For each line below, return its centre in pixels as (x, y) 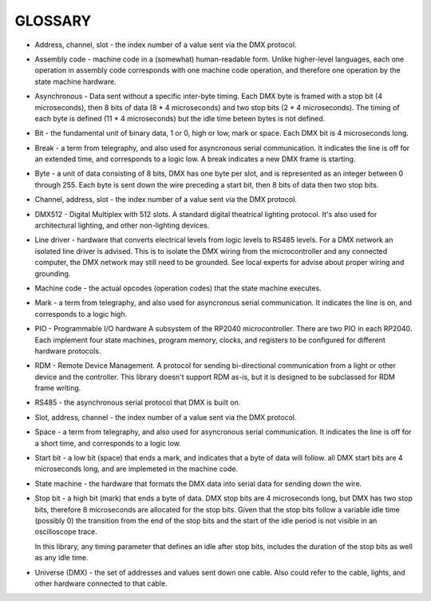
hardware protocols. (68, 350)
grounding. (53, 273)
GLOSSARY (53, 21)
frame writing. (58, 388)
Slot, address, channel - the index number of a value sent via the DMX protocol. (166, 417)
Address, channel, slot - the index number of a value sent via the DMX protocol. (166, 45)
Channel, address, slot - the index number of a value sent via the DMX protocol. (166, 200)
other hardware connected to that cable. (101, 583)
